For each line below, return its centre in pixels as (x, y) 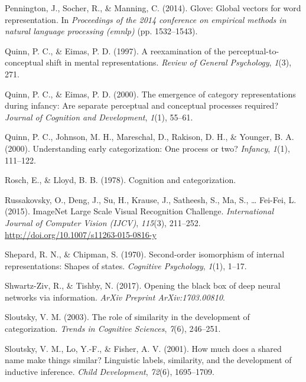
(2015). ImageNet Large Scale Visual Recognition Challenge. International (139, 211)
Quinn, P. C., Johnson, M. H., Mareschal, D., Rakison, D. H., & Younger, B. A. (149, 137)
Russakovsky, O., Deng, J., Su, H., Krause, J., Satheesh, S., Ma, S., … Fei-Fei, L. (151, 199)
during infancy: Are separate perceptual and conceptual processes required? (141, 105)
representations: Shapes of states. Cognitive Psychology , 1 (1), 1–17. (126, 265)
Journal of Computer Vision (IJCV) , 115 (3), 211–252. (103, 222)
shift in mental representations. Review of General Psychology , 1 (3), (169, 62)
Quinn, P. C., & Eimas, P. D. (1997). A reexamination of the (115, 50)
